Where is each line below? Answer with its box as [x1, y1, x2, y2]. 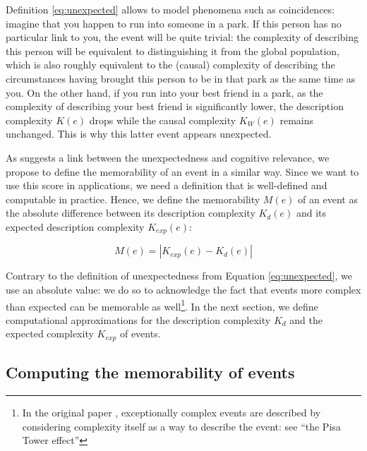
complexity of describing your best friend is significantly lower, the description [6, 99, 344, 114]
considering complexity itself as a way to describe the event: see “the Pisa [22, 419, 341, 433]
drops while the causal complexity [89, 112, 236, 127]
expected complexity [6, 326, 94, 341]
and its [296, 205, 326, 220]
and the [289, 312, 323, 327]
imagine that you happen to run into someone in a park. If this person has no [6, 16, 342, 30]
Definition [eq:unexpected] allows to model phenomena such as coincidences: [6, 2, 335, 16]
